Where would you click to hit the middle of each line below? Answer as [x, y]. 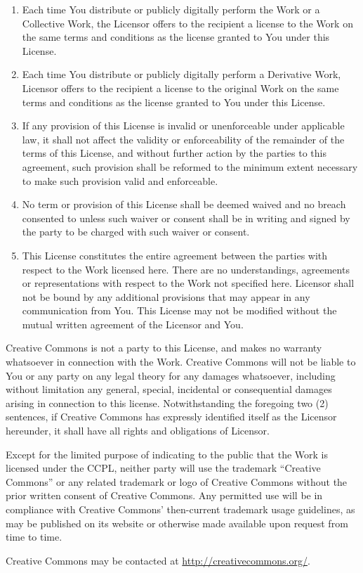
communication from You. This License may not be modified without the [179, 310]
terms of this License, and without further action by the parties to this [174, 153]
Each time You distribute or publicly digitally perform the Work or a [171, 9]
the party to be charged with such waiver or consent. [136, 232]
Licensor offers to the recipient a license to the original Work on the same [180, 88]
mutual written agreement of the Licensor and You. [133, 324]
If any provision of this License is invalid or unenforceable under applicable [183, 125]
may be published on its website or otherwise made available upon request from [177, 523]
